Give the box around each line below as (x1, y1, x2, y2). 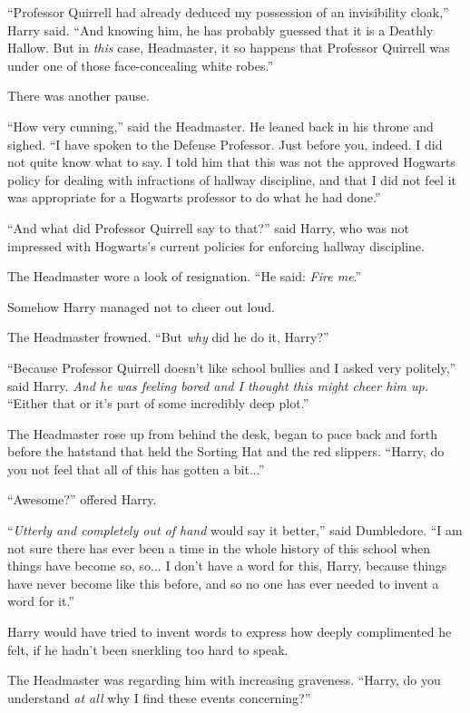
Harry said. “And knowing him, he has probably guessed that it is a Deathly (7, 20, 434, 39)
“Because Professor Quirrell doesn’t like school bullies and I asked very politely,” (7, 357, 456, 376)
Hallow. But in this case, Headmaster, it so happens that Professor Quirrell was (7, 38, 450, 57)
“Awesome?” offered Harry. (7, 490, 157, 509)
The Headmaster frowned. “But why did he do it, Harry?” (7, 327, 329, 347)
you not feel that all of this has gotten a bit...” (7, 459, 265, 478)
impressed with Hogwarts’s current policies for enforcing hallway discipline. (7, 236, 425, 255)
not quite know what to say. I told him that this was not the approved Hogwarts (7, 152, 455, 171)
